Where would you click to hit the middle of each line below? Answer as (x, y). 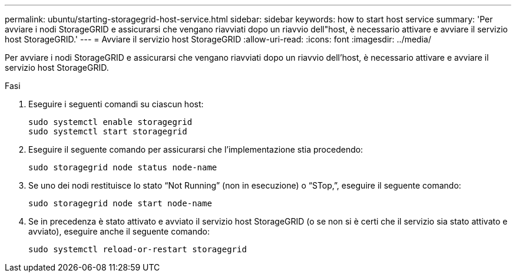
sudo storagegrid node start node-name (120, 203)
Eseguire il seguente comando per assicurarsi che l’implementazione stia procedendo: (196, 149)
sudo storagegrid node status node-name (123, 167)
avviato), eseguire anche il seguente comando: (119, 231)
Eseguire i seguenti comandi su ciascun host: (116, 104)
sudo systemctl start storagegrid (108, 131)
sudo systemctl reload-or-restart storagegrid (138, 249)
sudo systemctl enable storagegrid (110, 122)
